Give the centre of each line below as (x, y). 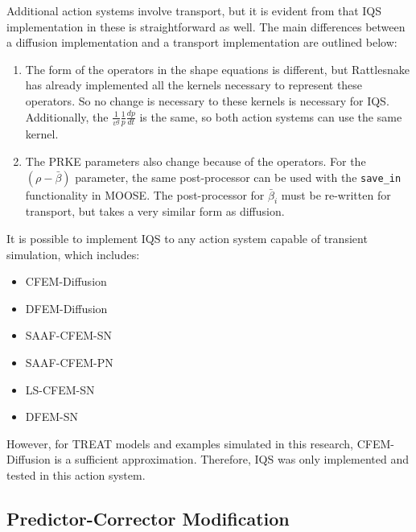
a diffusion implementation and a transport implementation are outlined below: (202, 42)
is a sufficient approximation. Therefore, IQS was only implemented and (231, 459)
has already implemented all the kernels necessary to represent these (194, 85)
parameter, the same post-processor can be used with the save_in (238, 177)
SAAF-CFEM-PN (69, 362)
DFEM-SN (51, 417)
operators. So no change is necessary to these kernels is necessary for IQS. (207, 100)
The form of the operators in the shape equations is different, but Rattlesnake (217, 69)
